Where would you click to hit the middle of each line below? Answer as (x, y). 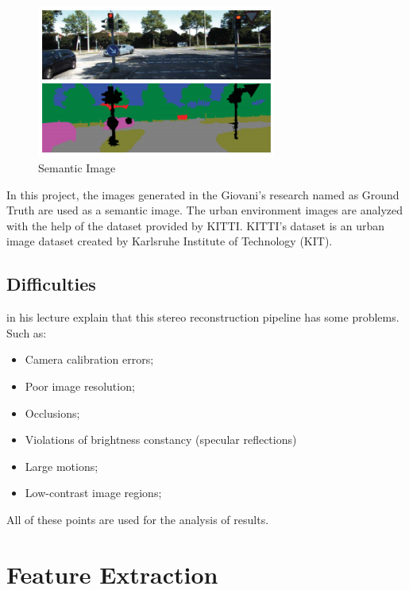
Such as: (27, 332)
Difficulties (51, 284)
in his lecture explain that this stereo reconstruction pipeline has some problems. (203, 317)
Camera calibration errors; (89, 359)
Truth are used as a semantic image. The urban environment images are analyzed (205, 210)
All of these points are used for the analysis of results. (138, 519)
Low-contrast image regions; (93, 493)
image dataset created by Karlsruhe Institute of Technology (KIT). (170, 241)
